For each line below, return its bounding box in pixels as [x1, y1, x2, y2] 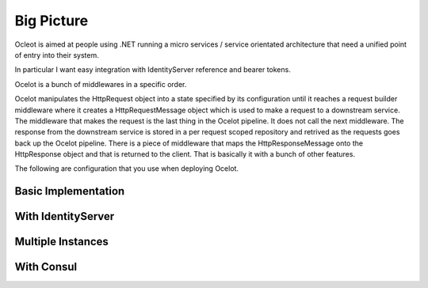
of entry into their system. [14, 50, 99, 59]
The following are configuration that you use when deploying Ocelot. [14, 164, 239, 173]
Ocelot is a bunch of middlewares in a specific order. [14, 79, 187, 89]
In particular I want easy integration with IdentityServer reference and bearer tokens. [14, 65, 291, 74]
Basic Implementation [14, 184, 125, 198]
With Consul [14, 260, 78, 274]
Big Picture [14, 12, 89, 29]
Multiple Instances [14, 235, 109, 248]
